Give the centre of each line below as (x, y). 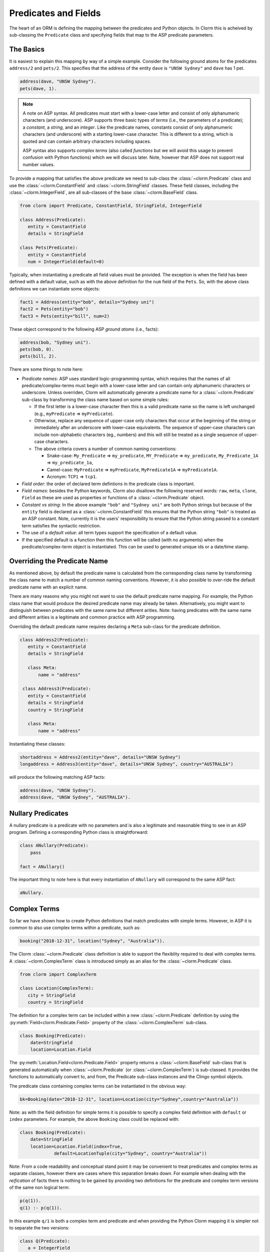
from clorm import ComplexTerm (58, 974)
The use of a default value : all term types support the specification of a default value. (110, 533)
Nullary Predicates (39, 813)
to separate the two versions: (39, 1227)
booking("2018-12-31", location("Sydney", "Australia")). (92, 941)
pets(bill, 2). (38, 356)
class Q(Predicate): (45, 1241)
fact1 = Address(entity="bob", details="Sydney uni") (87, 302)
